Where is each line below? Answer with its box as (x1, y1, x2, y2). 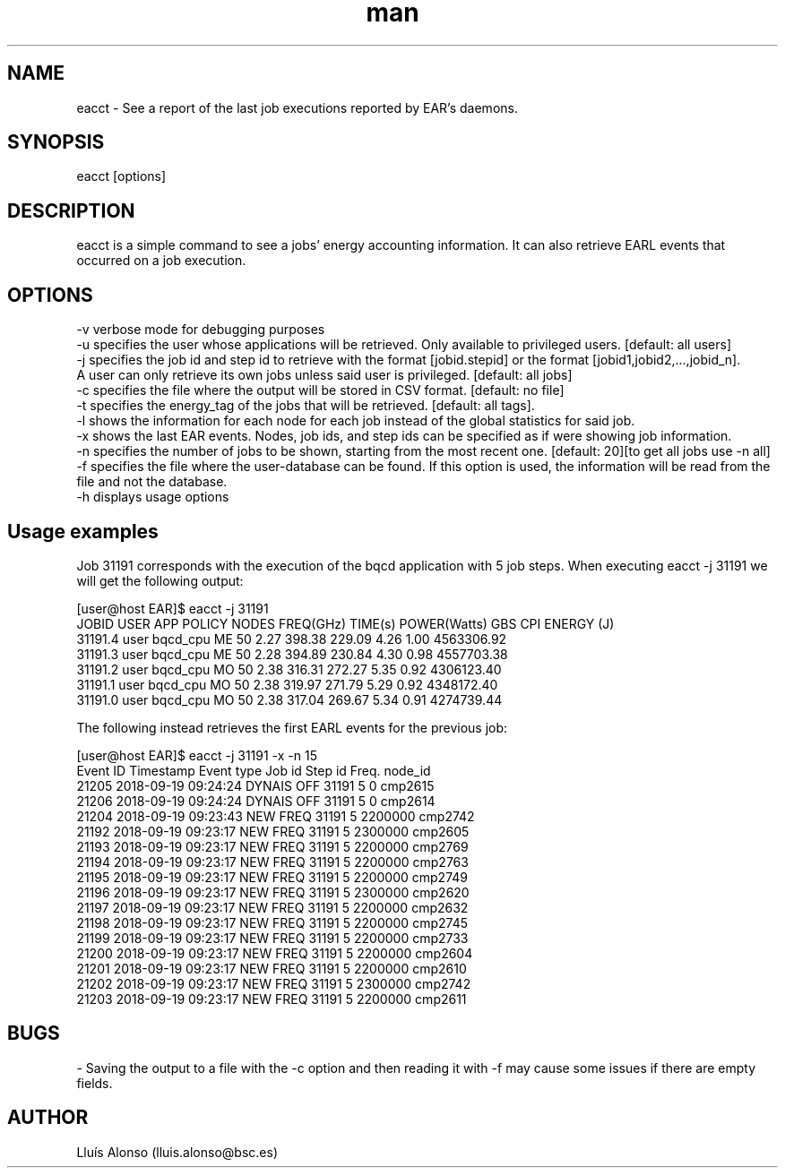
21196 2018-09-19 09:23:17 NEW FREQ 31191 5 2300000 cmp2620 (76, 884, 470, 900)
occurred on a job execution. (76, 253, 246, 269)
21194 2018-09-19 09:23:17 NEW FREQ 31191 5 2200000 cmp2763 (76, 853, 469, 870)
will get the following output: (76, 572, 244, 588)
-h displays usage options (76, 489, 229, 505)
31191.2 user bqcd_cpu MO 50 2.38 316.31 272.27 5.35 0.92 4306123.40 (76, 661, 502, 677)
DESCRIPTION (7, 199, 135, 222)
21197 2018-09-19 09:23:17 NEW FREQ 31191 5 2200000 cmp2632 (76, 899, 469, 915)
